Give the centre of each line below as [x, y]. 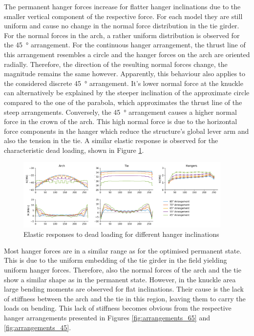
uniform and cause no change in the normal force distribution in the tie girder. [122, 26]
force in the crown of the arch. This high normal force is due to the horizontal [121, 121]
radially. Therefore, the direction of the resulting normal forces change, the [116, 64]
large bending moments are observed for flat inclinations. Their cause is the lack [124, 289]
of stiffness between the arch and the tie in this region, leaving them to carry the [125, 298]
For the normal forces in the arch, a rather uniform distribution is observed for [122, 35]
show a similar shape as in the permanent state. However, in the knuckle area [120, 279]
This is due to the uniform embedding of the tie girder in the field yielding [116, 260]
